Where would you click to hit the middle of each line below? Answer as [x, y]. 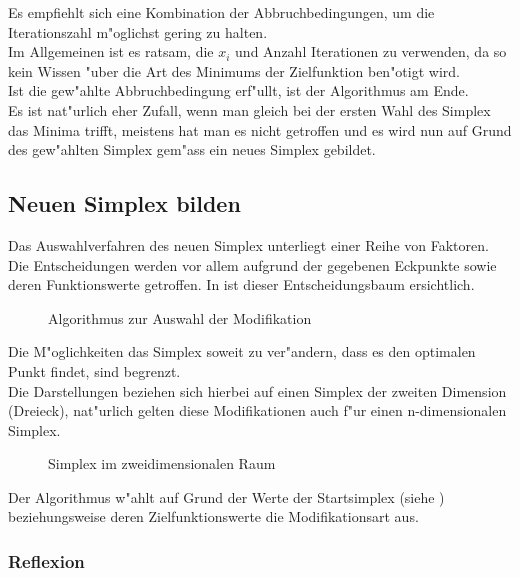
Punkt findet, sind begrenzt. [94, 370]
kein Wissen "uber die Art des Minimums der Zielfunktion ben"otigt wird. [234, 70]
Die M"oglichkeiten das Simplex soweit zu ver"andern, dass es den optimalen [242, 351]
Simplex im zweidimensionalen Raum [162, 463]
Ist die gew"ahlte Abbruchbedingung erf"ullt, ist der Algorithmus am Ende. [238, 90]
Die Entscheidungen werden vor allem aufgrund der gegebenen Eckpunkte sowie [252, 264]
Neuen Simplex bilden [124, 203]
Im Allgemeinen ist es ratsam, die [111, 51]
